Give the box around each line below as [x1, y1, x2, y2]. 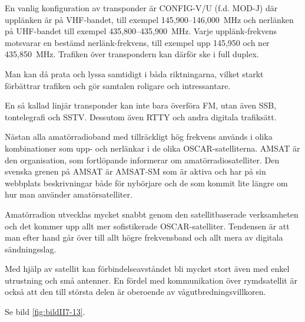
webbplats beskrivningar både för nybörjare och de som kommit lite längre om [5, 176, 288, 189]
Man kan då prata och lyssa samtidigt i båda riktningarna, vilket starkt [5, 67, 264, 80]
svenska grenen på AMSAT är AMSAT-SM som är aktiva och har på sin [5, 165, 266, 178]
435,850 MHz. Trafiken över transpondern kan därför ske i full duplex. [5, 48, 259, 60]
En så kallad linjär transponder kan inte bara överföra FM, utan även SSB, [5, 99, 277, 111]
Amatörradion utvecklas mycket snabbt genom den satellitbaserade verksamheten [5, 208, 299, 220]
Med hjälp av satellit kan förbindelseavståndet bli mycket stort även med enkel [5, 262, 290, 275]
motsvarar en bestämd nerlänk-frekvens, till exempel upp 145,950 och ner [5, 36, 270, 48]
